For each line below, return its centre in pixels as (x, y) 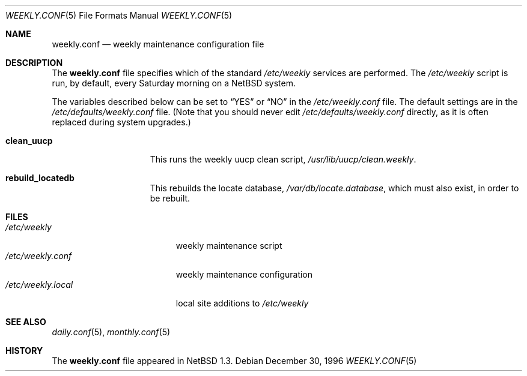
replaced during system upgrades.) (121, 122)
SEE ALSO (26, 322)
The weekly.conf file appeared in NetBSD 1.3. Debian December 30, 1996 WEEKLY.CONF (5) (234, 361)
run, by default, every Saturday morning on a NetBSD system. (174, 83)
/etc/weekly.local (39, 285)
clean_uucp (29, 141)
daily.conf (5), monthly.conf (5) (111, 332)
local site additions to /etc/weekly (242, 303)
